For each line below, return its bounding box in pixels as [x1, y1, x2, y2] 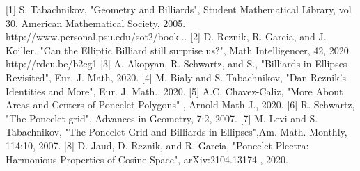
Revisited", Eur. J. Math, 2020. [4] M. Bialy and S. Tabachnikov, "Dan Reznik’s [6, 70, 347, 84]
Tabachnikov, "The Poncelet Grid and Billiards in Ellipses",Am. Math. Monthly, [6, 124, 347, 139]
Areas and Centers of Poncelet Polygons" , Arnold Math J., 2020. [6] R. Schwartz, [6, 97, 355, 112]
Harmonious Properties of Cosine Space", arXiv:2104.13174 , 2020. [6, 152, 288, 166]
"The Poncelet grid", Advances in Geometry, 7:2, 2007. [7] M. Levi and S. [6, 111, 318, 125]
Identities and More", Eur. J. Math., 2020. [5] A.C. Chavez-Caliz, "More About [6, 83, 343, 98]
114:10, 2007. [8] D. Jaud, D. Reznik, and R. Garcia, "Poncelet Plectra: [6, 138, 309, 152]
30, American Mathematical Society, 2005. [6, 15, 186, 30]
